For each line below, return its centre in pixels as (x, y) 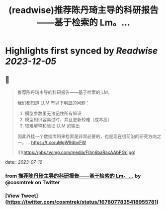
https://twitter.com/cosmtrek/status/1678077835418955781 (82, 202)
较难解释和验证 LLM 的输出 (52, 126)
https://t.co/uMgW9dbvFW (59, 142)
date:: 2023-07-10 (24, 162)
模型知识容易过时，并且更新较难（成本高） (68, 119)
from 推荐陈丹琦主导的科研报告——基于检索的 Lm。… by (73, 176)
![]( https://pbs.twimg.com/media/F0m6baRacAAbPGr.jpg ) (76, 152)
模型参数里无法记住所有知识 (53, 113)
